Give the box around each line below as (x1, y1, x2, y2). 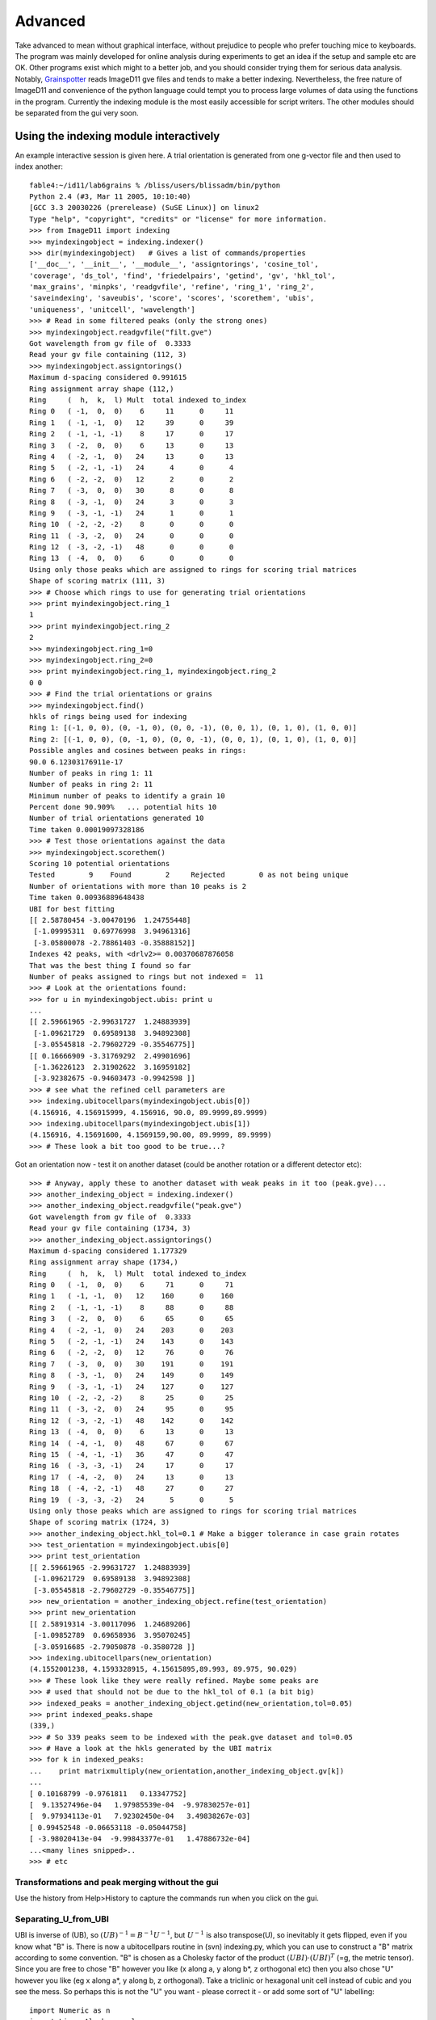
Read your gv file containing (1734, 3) (29, 1224, 191, 1233)
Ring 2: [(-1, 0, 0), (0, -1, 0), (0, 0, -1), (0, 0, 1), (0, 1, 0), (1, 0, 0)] (29, 734, 358, 743)
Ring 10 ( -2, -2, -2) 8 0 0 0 (29, 520, 234, 529)
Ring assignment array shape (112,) (29, 384, 174, 393)
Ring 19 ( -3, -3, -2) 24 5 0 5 (29, 1495, 234, 1504)
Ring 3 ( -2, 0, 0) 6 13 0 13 (29, 440, 234, 450)
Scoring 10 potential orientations (29, 859, 170, 869)
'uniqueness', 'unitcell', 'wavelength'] (29, 305, 195, 314)
